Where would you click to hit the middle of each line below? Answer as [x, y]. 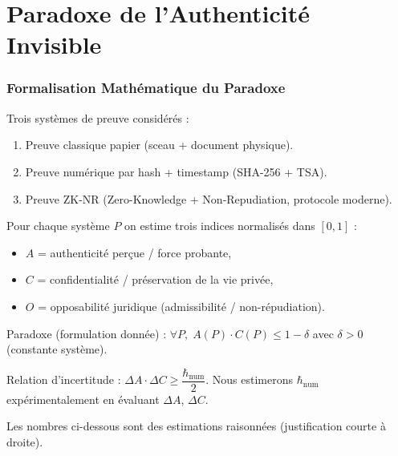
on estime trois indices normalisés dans [220, 226]
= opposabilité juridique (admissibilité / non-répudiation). [181, 306]
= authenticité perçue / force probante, [134, 252]
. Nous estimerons [250, 379]
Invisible [54, 44]
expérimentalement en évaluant [83, 399]
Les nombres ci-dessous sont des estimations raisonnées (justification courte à [196, 426]
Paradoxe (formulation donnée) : [87, 333]
